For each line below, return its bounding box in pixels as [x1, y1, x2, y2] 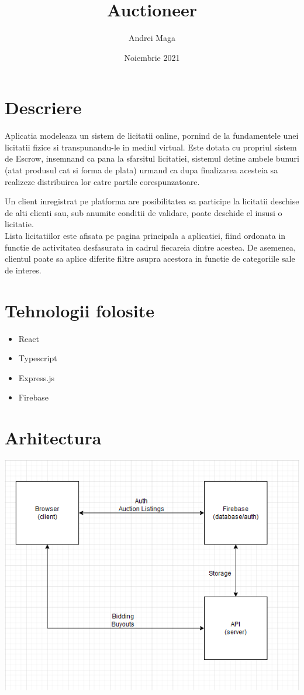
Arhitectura [5, 426, 102, 450]
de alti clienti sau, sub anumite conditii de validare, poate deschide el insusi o [5, 206, 282, 218]
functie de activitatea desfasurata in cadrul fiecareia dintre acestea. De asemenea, [5, 241, 296, 253]
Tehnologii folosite [5, 298, 154, 322]
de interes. [5, 263, 42, 276]
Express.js [18, 371, 54, 384]
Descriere [5, 95, 82, 119]
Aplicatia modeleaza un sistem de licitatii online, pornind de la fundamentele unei [5, 129, 299, 142]
